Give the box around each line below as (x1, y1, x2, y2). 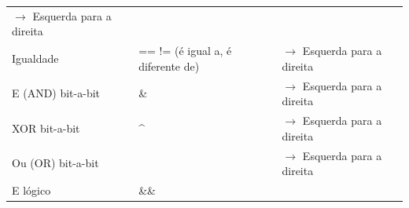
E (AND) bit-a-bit (12, 85, 101, 101)
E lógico (12, 181, 51, 198)
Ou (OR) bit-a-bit (12, 155, 99, 171)
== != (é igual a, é (138, 42, 232, 59)
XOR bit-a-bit (12, 119, 80, 136)
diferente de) (138, 57, 200, 74)
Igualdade (12, 49, 59, 66)
